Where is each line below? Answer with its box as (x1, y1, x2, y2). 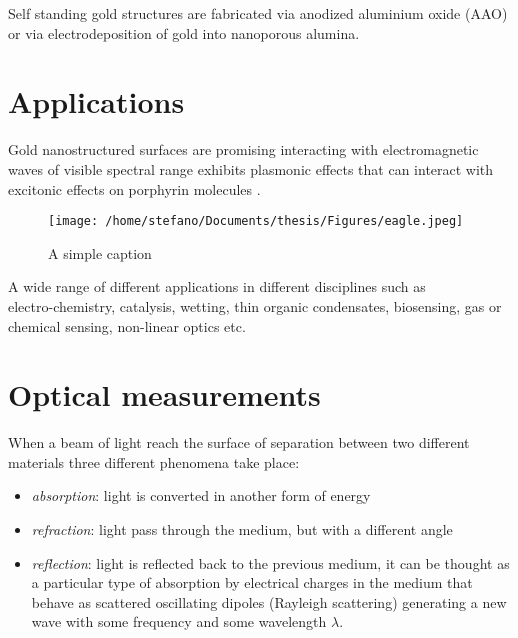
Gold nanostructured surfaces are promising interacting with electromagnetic (8, 139, 479, 160)
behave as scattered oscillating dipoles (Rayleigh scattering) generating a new (31, 591, 507, 612)
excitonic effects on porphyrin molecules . (8, 178, 261, 199)
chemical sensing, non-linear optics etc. (8, 315, 246, 336)
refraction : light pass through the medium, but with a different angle (31, 519, 453, 540)
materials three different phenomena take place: (8, 451, 300, 472)
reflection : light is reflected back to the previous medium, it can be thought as (31, 552, 510, 573)
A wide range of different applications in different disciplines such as (8, 276, 426, 297)
